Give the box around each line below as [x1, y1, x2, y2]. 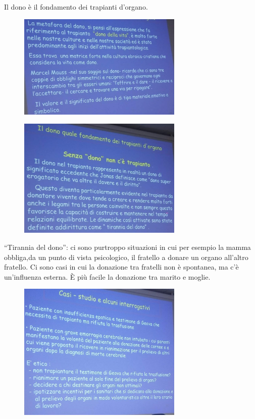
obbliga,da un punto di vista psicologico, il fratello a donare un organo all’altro [4, 251, 248, 262]
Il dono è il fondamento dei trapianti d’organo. [4, 2, 148, 12]
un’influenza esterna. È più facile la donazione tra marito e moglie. [4, 271, 211, 282]
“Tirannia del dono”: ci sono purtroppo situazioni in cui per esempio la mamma [4, 241, 251, 252]
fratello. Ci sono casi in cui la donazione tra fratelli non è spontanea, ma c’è [4, 261, 239, 272]
